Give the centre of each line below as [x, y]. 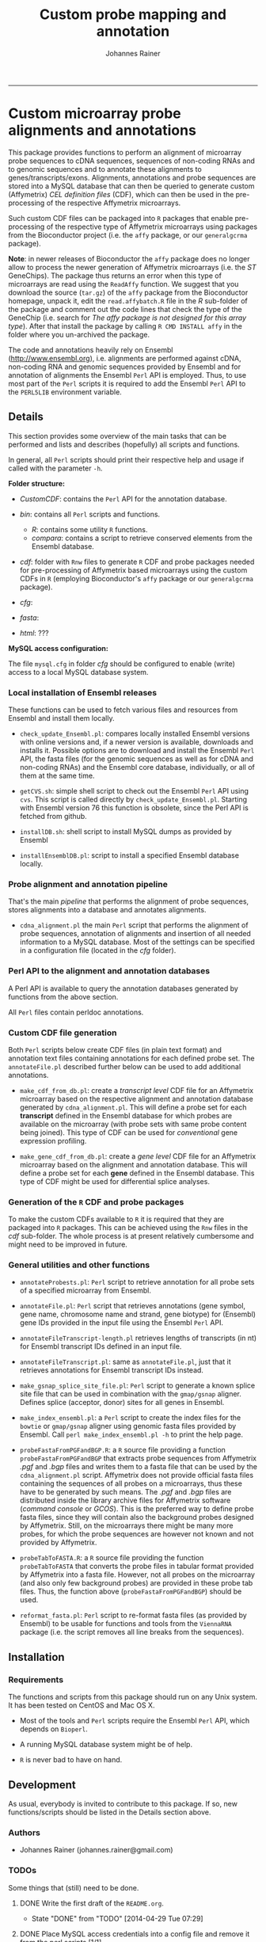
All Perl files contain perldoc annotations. [76, 1012]
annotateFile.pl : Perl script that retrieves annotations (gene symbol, [133, 1306]
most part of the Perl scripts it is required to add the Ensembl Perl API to [127, 383]
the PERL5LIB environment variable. [65, 392]
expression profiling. [53, 1140]
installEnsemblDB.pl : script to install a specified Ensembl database [129, 855]
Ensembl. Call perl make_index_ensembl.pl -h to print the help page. [131, 1434]
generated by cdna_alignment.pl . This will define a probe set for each [133, 1107]
